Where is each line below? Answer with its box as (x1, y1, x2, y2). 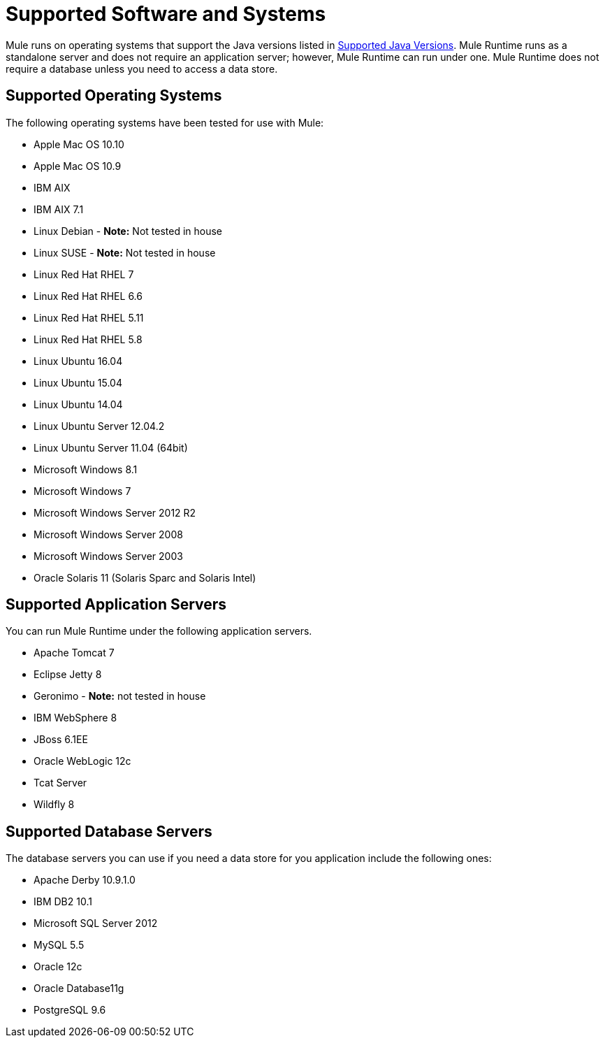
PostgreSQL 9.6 (34, 1004, 106, 1016)
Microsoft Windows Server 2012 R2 (34, 506, 196, 519)
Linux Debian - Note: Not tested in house (34, 224, 223, 237)
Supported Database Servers (6, 822, 212, 840)
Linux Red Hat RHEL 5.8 (34, 333, 143, 345)
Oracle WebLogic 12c (34, 755, 131, 768)
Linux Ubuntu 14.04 (34, 398, 123, 410)
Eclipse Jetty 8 (34, 668, 102, 681)
